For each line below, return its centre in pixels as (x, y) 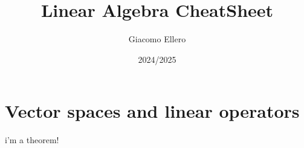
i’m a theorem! (32, 140)
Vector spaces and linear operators (152, 111)
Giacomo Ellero (157, 39)
